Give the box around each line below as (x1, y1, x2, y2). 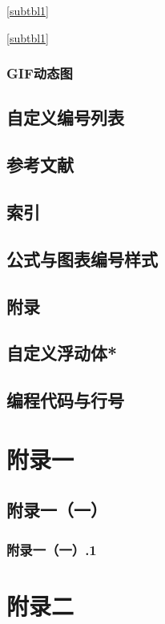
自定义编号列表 (6, 105, 124, 130)
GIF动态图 (6, 63, 73, 83)
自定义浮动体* (6, 340, 118, 365)
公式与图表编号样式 (6, 246, 158, 271)
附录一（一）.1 (6, 539, 97, 559)
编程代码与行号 (6, 388, 124, 413)
